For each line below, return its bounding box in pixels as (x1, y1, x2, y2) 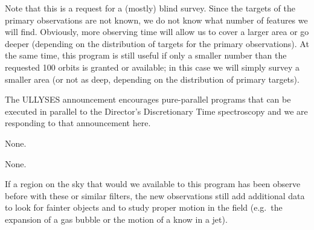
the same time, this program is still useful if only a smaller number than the (5, 49, 287, 62)
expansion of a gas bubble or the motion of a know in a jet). (5, 212, 228, 225)
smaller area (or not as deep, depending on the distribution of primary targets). (5, 72, 300, 85)
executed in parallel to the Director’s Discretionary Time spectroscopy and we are (5, 104, 308, 117)
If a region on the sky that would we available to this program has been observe (5, 177, 301, 190)
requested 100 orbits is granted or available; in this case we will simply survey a (5, 60, 300, 73)
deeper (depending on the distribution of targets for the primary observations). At (5, 37, 309, 50)
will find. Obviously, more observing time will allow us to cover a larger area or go (5, 25, 309, 38)
